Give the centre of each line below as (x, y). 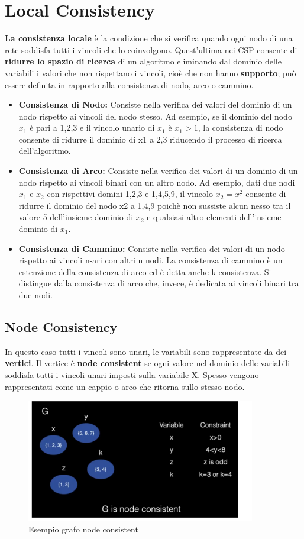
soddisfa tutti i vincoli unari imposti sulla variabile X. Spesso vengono (132, 374)
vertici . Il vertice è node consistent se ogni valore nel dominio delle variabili (148, 363)
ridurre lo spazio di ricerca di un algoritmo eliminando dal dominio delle (143, 61)
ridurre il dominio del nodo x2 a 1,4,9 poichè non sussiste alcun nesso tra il (155, 205)
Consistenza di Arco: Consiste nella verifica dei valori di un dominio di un (158, 171)
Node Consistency (61, 326)
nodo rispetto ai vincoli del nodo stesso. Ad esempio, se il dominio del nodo (155, 116)
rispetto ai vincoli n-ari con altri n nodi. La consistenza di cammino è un (151, 260)
